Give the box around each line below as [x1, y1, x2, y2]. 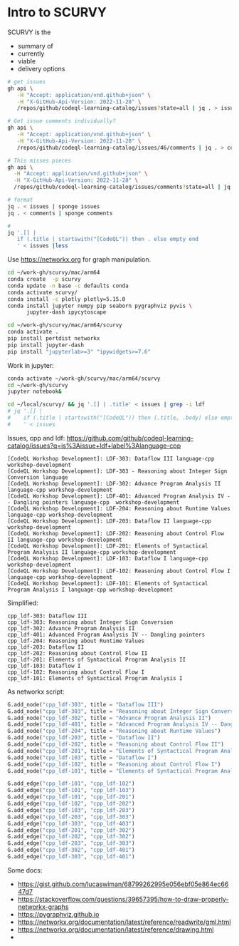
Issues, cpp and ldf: [7, 433, 65, 442]
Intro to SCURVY [7, 4, 107, 21]
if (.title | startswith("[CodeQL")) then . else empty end [16, 236, 199, 243]
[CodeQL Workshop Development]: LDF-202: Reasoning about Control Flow [7, 530, 224, 537]
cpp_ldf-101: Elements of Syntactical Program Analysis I [7, 674, 183, 682]
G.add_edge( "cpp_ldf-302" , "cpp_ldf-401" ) [7, 846, 135, 854]
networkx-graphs [17, 903, 69, 911]
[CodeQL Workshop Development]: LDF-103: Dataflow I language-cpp [7, 555, 208, 562]
